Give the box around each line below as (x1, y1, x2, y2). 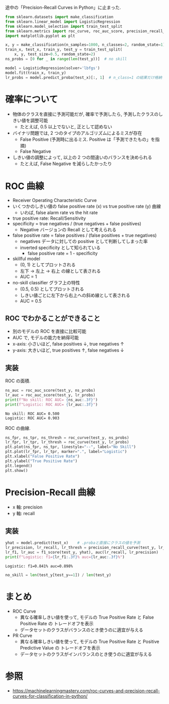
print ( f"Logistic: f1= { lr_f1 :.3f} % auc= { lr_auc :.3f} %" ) (5, 555, 125, 560)
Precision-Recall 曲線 (5, 486, 96, 498)
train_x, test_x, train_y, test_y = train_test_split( (5, 47, 123, 52)
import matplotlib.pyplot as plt (5, 33, 75, 38)
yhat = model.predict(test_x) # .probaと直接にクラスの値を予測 (5, 540, 140, 545)
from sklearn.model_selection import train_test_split (5, 24, 123, 29)
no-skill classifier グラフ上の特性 (12, 280, 80, 286)
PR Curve (12, 632, 33, 638)
